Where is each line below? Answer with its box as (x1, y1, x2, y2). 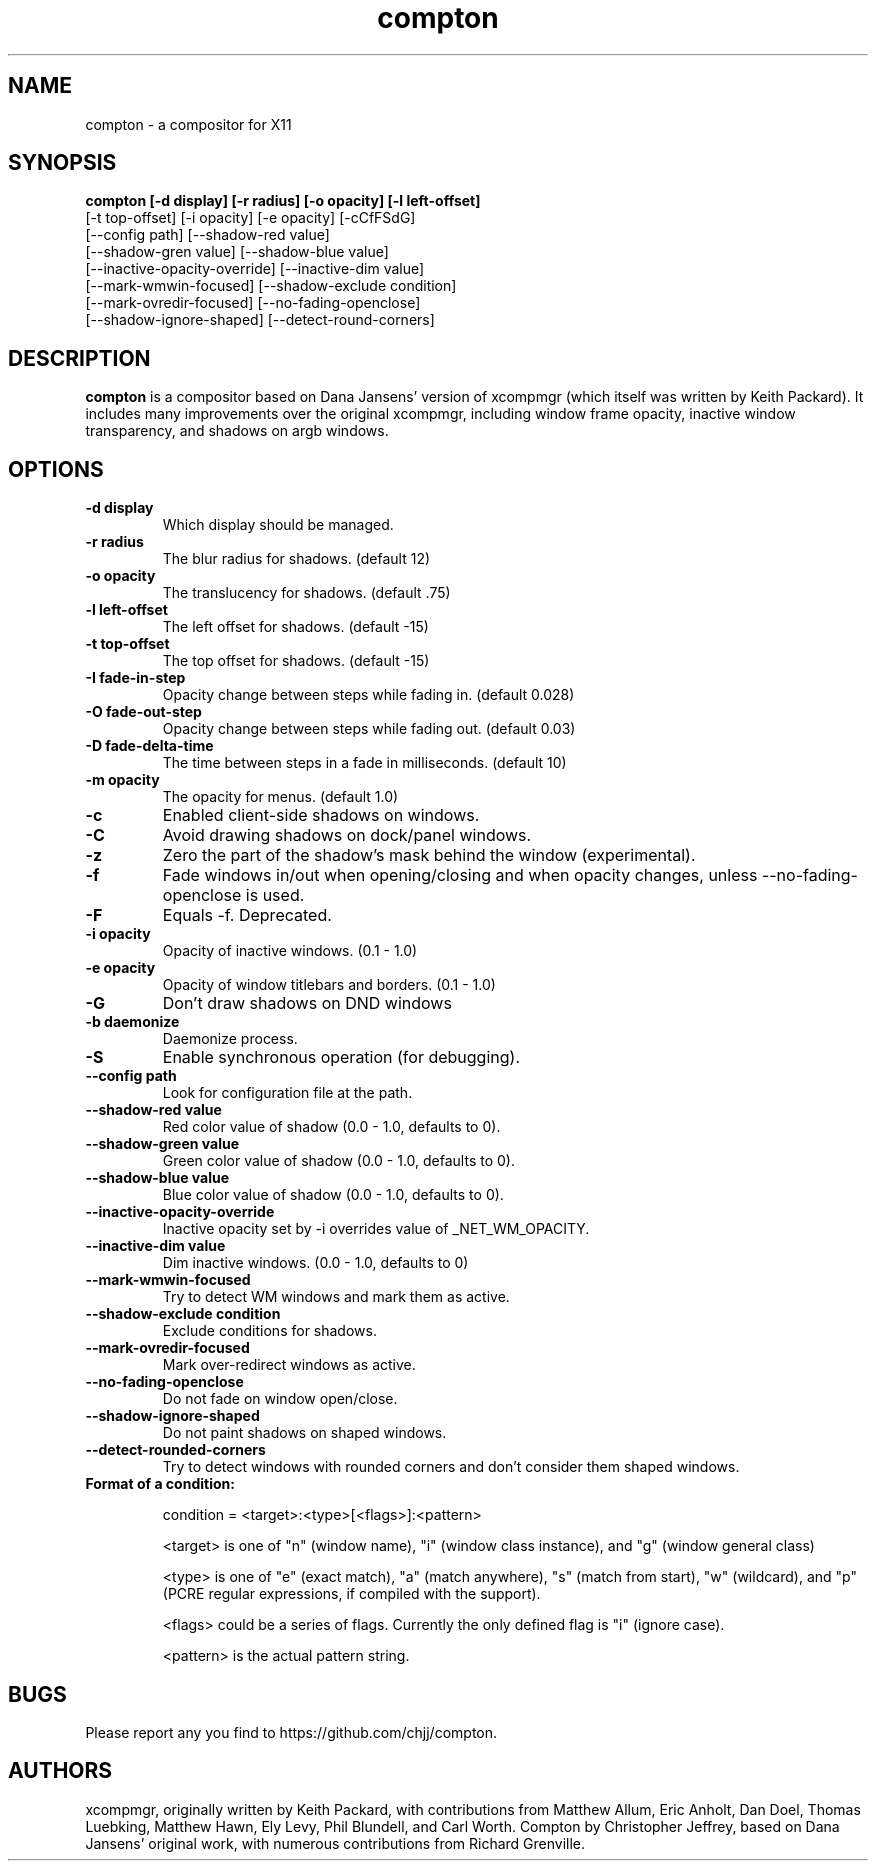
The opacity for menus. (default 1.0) (162, 788, 399, 806)
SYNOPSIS (8, 150, 117, 176)
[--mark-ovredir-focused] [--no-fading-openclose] (85, 294, 421, 312)
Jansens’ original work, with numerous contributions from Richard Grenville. (85, 1834, 586, 1852)
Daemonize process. (162, 1030, 298, 1048)
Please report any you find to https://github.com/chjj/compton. (85, 1723, 498, 1741)
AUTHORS (8, 1758, 113, 1784)
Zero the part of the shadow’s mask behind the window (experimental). (162, 845, 696, 866)
